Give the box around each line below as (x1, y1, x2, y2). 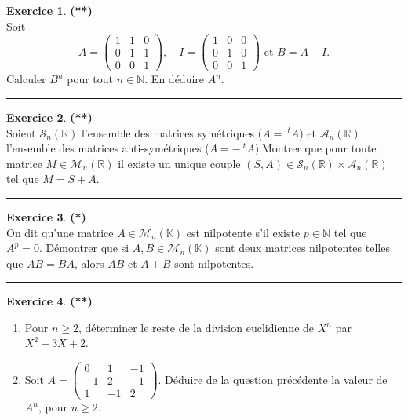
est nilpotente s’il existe (186, 224, 301, 240)
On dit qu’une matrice (6, 224, 114, 240)
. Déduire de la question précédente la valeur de (158, 371, 388, 387)
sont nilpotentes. (174, 254, 254, 271)
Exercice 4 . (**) (6, 293, 93, 309)
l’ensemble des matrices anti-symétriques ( (6, 140, 209, 156)
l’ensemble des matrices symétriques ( (81, 124, 263, 141)
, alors (75, 254, 104, 271)
